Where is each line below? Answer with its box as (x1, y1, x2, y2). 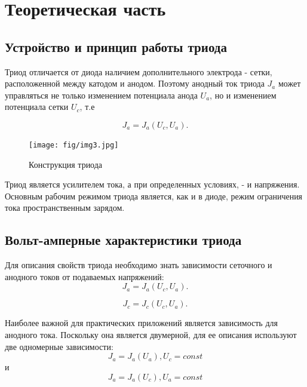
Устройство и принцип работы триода (5, 37, 227, 56)
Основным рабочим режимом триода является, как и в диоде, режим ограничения (5, 189, 303, 202)
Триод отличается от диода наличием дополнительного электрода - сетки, (5, 65, 272, 78)
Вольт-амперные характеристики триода (5, 231, 242, 249)
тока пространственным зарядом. (5, 201, 125, 214)
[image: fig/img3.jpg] (29, 140, 119, 149)
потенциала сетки (5, 100, 69, 113)
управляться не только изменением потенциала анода (5, 88, 198, 101)
